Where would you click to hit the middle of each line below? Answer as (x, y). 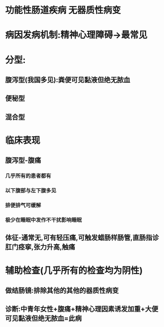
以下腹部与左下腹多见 (31, 191)
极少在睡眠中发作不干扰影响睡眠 (44, 220)
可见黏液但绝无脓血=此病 (44, 318)
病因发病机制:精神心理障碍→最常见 (77, 35)
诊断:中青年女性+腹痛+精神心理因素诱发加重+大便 (82, 309)
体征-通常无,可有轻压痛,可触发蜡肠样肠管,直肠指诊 (82, 238)
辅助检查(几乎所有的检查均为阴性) (74, 270)
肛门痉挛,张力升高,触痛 (40, 247)
